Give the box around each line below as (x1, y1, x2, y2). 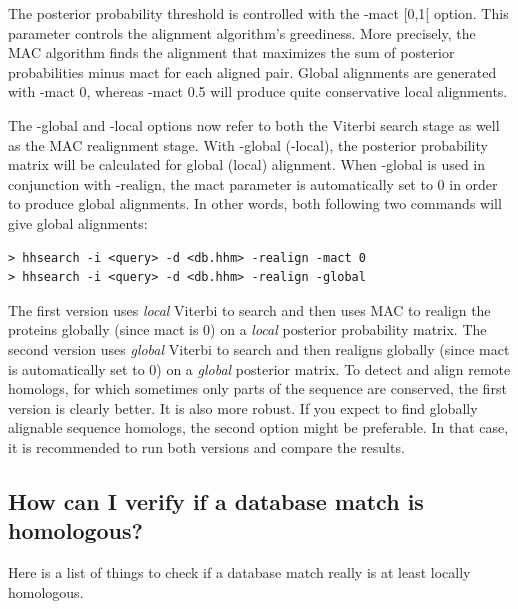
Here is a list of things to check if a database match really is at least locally (8, 562, 471, 583)
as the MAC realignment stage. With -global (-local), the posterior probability (8, 134, 488, 155)
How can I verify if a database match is (8, 485, 424, 516)
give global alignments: (8, 212, 148, 233)
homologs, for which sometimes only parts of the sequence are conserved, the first (8, 378, 507, 399)
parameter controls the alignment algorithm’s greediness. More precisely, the (8, 22, 476, 43)
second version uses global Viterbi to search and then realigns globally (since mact (8, 338, 510, 359)
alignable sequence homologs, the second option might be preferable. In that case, (8, 417, 509, 438)
